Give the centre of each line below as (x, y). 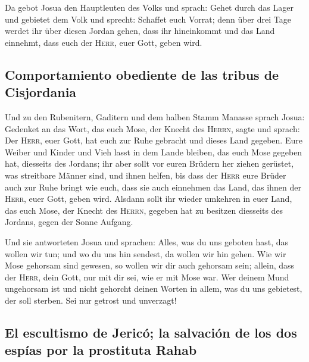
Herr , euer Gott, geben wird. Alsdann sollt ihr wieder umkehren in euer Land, (149, 199)
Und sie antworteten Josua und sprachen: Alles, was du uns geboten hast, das (147, 241)
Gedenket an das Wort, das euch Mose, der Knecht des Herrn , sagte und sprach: (152, 128)
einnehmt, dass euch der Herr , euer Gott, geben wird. (104, 42)
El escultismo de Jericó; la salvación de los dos (151, 332)
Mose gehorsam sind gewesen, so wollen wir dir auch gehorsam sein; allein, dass (150, 265)
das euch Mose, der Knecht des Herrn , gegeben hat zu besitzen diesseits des (144, 210)
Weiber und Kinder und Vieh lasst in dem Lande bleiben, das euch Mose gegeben (154, 152)
